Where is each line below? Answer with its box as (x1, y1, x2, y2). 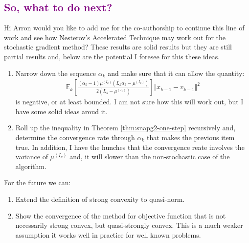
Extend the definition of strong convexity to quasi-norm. (15, 194, 185, 204)
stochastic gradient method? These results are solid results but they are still (4, 42, 232, 52)
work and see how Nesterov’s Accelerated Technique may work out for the (4, 32, 226, 42)
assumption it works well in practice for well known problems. (15, 229, 201, 240)
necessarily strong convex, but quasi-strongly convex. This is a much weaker (15, 220, 243, 230)
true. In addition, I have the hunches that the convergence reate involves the (15, 142, 245, 152)
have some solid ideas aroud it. (15, 106, 108, 116)
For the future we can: (4, 177, 71, 188)
